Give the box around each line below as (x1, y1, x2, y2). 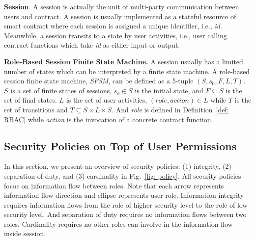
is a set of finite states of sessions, (10, 85, 112, 95)
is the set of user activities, (66, 95, 147, 105)
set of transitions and (4, 104, 68, 114)
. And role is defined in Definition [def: (112, 104, 229, 114)
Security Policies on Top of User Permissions (4, 138, 237, 153)
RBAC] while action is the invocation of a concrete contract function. (4, 114, 213, 124)
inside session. (4, 228, 46, 239)
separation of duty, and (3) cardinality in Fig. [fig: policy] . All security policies (4, 170, 241, 181)
